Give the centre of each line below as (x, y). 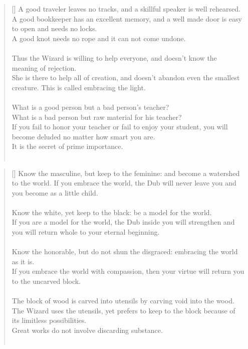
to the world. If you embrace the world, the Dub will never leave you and (124, 183)
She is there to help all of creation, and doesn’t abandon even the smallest (126, 77)
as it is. (23, 261)
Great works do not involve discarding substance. (87, 330)
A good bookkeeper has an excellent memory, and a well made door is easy (127, 18)
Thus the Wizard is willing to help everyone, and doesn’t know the (114, 57)
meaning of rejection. (44, 67)
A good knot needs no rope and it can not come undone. (99, 38)
